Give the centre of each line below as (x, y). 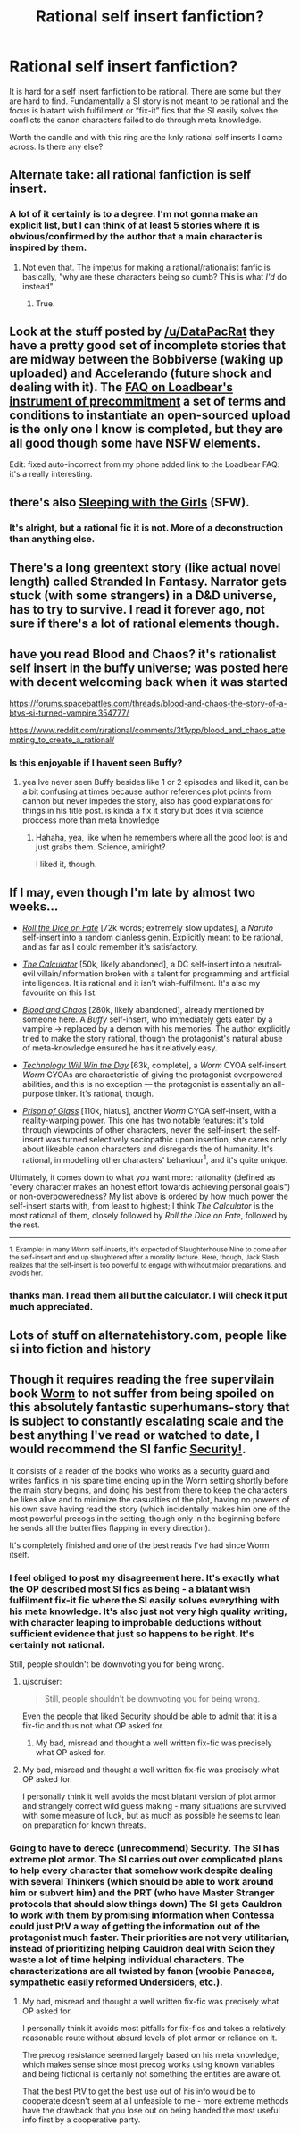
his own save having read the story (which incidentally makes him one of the (150, 1509)
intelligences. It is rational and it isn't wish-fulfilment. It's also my (141, 983)
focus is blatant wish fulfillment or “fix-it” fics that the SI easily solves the (144, 110)
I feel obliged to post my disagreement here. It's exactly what (144, 1577)
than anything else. (52, 539)
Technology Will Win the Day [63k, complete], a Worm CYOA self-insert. (155, 1066)
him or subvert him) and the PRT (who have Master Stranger (142, 1893)
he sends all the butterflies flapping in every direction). (110, 1527)
